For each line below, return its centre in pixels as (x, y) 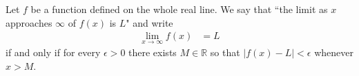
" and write (149, 22)
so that (225, 52)
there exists (153, 52)
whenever (334, 52)
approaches (29, 22)
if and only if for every (53, 52)
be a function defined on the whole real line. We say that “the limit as (179, 9)
